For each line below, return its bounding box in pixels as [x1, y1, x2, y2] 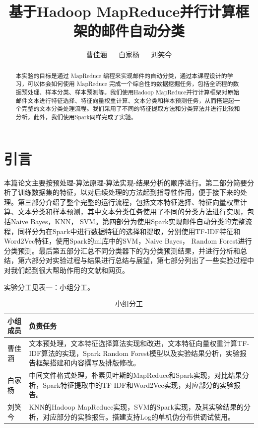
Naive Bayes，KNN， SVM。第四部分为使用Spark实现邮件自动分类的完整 [10, 216, 245, 226]
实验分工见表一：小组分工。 [4, 281, 94, 292]
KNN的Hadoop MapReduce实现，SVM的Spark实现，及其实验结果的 [29, 402, 244, 412]
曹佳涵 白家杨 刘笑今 [86, 49, 172, 60]
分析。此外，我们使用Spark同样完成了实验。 [15, 112, 137, 121]
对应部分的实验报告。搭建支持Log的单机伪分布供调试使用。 [43, 411, 235, 422]
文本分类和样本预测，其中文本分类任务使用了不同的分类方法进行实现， [17, 206, 247, 217]
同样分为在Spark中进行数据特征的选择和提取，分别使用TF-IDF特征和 [17, 226, 241, 236]
